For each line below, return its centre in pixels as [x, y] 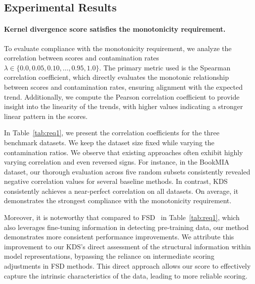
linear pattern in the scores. [46, 116]
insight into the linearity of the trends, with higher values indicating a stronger [124, 106]
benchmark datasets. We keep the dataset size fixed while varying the [109, 142]
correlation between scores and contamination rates [82, 58]
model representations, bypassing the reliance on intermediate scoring [109, 256]
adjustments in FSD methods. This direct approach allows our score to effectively [127, 266]
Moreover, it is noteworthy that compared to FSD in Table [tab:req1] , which [122, 217]
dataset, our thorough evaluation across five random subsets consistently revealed [127, 171]
